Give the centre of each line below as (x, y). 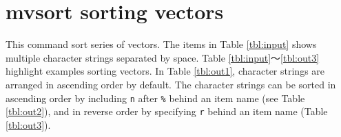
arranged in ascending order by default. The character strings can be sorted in (171, 84)
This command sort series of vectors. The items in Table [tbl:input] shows (161, 44)
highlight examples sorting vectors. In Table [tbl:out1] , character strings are (165, 71)
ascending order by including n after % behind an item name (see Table (155, 98)
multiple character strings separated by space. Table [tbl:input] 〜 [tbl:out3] (163, 57)
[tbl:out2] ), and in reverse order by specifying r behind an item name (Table (167, 111)
